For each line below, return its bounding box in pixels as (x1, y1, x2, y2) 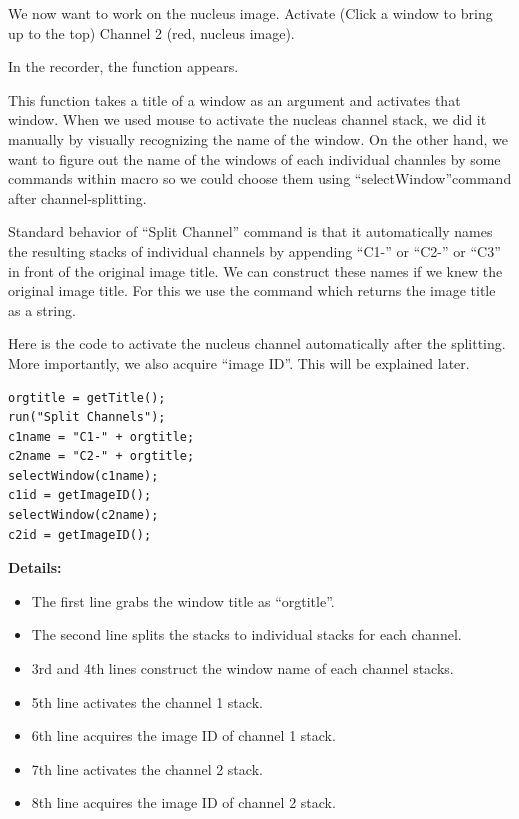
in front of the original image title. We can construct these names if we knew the (8, 260, 503, 281)
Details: (8, 557, 62, 578)
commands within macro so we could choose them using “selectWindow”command (8, 168, 512, 189)
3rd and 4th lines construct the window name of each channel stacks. (31, 658, 454, 679)
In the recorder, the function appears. (8, 56, 239, 77)
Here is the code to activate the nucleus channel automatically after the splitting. (8, 333, 506, 354)
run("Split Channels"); (8, 410, 166, 425)
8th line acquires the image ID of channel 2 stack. (31, 792, 336, 813)
